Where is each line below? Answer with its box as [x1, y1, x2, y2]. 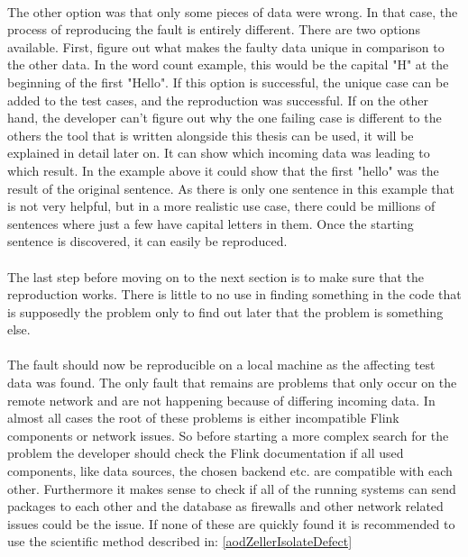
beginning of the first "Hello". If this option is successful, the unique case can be [7, 72, 449, 91]
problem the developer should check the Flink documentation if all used [7, 443, 404, 462]
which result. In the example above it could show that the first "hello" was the [7, 160, 439, 179]
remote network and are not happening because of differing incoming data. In [7, 390, 436, 409]
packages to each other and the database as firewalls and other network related [7, 497, 444, 516]
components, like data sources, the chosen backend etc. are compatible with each [7, 461, 453, 480]
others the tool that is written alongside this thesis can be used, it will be [7, 125, 414, 144]
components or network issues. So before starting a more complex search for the [7, 425, 449, 444]
